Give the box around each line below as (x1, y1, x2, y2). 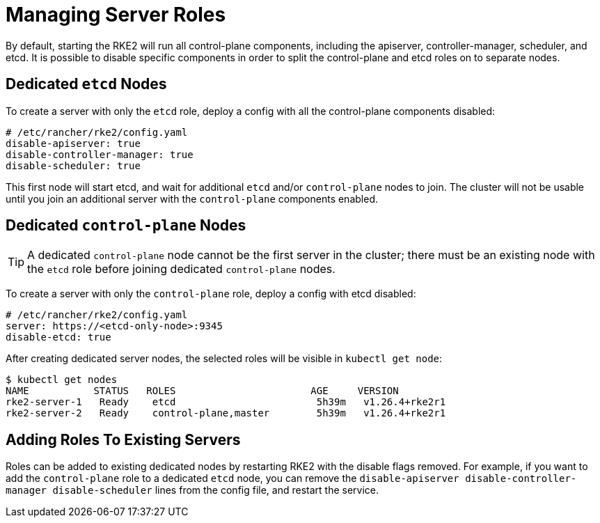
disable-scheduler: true (6, 159, 141, 171)
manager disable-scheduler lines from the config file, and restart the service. (6, 484, 379, 497)
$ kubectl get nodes (6, 374, 118, 386)
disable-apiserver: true (6, 137, 141, 149)
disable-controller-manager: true (6, 148, 194, 160)
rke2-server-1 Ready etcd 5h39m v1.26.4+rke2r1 (6, 396, 446, 408)
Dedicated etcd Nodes (6, 75, 167, 93)
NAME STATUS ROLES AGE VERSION (6, 385, 399, 397)
